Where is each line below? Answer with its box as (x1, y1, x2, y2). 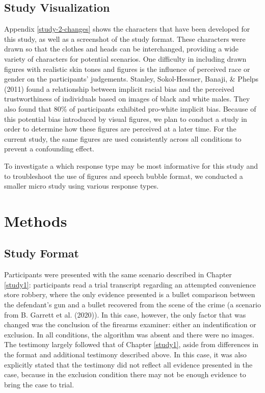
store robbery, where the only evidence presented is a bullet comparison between (4, 289, 255, 300)
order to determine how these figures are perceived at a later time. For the (4, 123, 236, 134)
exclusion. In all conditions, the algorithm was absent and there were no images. (4, 329, 254, 339)
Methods (4, 210, 67, 231)
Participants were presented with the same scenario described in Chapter (4, 269, 232, 280)
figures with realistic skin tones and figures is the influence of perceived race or (4, 63, 250, 74)
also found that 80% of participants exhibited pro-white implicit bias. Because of (4, 103, 256, 114)
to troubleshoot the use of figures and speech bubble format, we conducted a (4, 170, 243, 181)
